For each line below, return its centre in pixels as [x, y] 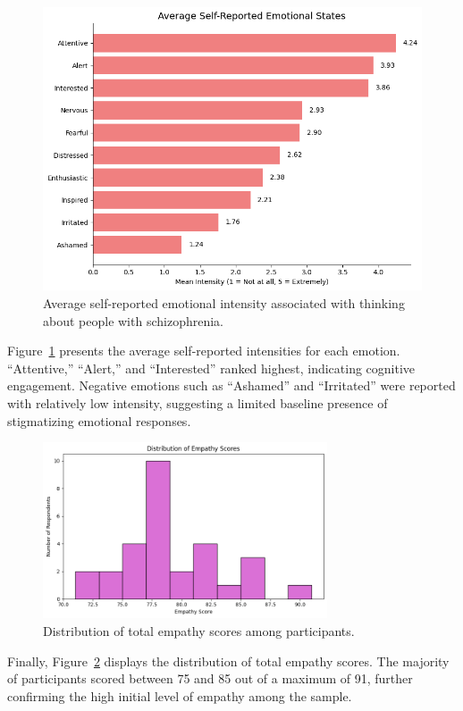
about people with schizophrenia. [133, 320]
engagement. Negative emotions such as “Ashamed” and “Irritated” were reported [231, 385]
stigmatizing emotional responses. [99, 420]
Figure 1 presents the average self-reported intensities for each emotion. [204, 351]
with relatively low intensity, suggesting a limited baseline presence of [198, 403]
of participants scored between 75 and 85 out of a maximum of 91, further [210, 678]
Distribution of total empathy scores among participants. [199, 631]
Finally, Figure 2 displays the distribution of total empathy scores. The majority [228, 661]
